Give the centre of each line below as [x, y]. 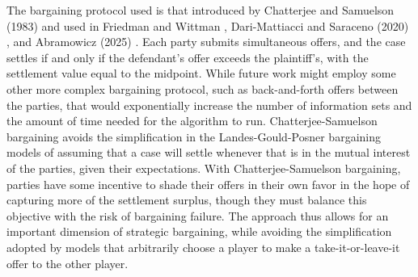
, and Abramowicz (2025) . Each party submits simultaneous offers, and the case [206, 42]
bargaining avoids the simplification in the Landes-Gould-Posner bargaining [194, 136]
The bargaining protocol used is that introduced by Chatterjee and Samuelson [201, 10]
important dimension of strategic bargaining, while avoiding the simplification [199, 231]
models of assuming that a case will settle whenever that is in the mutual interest [209, 152]
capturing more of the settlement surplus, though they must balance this [187, 200]
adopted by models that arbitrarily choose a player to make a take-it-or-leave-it [203, 247]
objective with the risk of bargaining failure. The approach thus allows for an [198, 215]
